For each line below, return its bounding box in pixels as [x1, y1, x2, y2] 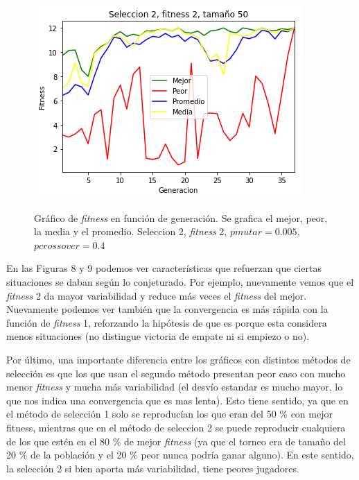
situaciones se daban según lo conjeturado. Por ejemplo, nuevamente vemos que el [6, 274, 354, 289]
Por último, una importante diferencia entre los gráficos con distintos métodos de [6, 352, 351, 366]
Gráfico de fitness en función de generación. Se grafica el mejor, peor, [34, 210, 328, 225]
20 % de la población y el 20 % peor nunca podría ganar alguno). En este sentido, [6, 447, 354, 462]
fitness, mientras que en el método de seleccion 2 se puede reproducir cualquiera [6, 420, 346, 434]
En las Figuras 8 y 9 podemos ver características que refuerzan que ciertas [6, 261, 322, 275]
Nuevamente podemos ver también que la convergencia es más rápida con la [6, 302, 329, 316]
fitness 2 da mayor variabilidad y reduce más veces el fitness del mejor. [6, 288, 307, 302]
